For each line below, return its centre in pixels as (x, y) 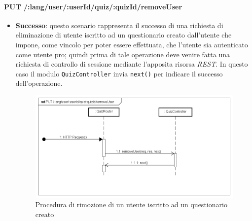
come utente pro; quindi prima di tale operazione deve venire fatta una (123, 54)
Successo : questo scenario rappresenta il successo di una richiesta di (119, 25)
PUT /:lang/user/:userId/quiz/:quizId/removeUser (93, 6)
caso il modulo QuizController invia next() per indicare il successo (119, 73)
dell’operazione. (39, 83)
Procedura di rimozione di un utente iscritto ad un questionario (131, 204)
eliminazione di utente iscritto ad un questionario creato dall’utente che (124, 35)
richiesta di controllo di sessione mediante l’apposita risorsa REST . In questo (132, 64)
